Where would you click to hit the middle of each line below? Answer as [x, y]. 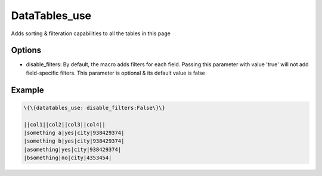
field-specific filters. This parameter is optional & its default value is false [116, 73]
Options [26, 50]
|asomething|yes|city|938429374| [72, 149]
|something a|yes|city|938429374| [74, 133]
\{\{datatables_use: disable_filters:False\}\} [94, 108]
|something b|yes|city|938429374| [74, 141]
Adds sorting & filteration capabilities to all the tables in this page [91, 33]
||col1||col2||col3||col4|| [64, 124]
